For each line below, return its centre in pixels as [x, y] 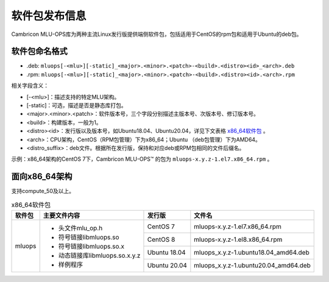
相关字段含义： [30, 86]
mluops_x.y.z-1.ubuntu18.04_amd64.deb [252, 253]
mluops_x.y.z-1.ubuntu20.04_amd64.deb [252, 266]
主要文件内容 [62, 216]
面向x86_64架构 [42, 177]
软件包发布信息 [49, 16]
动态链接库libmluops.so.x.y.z [99, 256]
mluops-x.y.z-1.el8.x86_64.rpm [238, 239]
